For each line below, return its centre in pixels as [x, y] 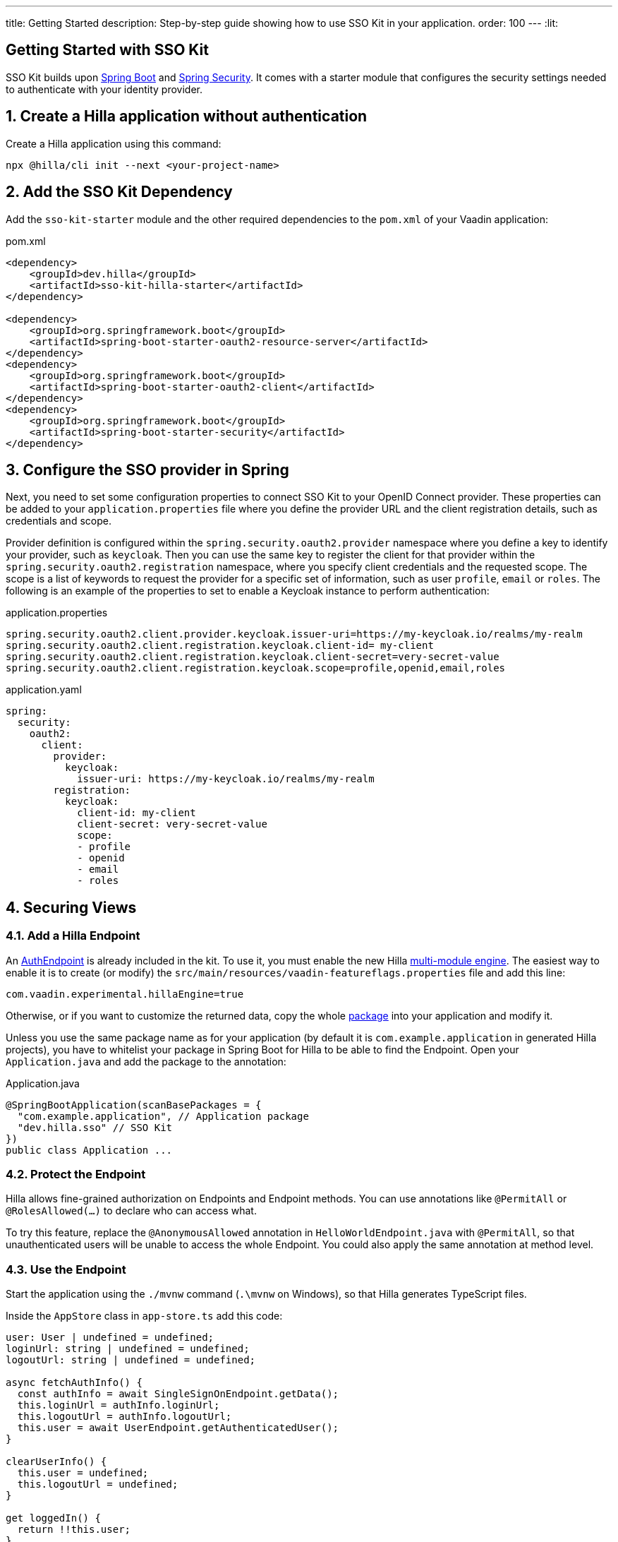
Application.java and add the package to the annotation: [146, 1061]
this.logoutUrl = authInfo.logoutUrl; [125, 1417]
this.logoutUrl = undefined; [98, 1484]
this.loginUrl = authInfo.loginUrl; [119, 1405]
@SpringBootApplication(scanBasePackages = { [134, 1105]
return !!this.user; [74, 1530]
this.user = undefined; [83, 1473]
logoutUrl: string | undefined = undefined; [131, 1360]
